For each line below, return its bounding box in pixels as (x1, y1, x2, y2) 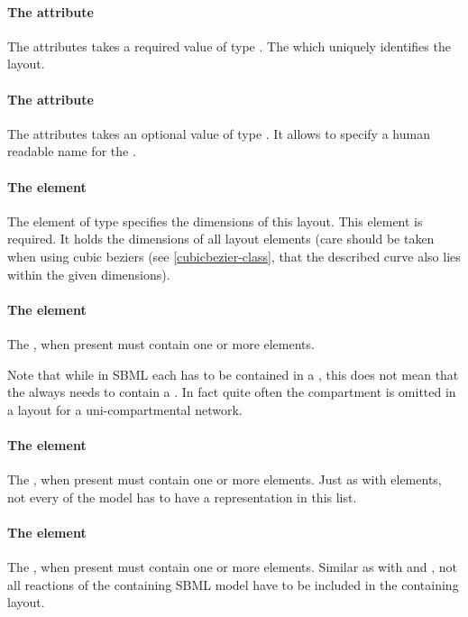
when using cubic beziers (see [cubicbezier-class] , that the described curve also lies (7, 246, 461, 265)
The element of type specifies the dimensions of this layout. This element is (7, 211, 423, 230)
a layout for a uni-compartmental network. (7, 400, 243, 419)
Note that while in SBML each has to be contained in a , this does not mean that (7, 364, 459, 383)
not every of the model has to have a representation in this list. (7, 487, 357, 506)
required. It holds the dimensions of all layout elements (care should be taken (7, 229, 435, 248)
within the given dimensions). (7, 264, 170, 283)
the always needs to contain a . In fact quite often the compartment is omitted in (7, 382, 456, 401)
